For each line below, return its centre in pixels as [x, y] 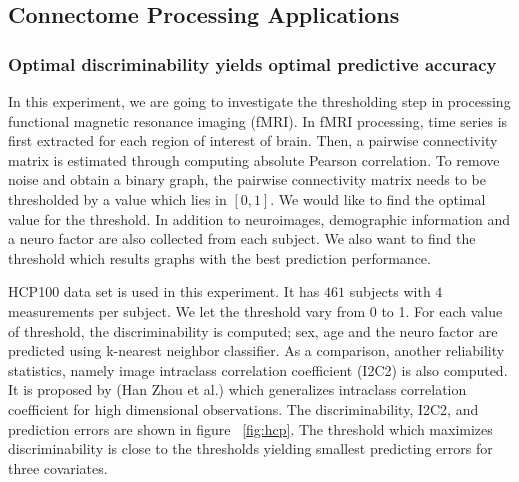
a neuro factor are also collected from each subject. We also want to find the [242, 238]
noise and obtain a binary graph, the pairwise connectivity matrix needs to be [247, 179]
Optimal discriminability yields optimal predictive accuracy [252, 63]
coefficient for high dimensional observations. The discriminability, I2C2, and [243, 408]
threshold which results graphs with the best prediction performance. [219, 257]
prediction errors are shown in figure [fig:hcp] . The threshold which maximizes [250, 428]
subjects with [390, 291]
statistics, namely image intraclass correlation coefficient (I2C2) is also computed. [258, 369]
